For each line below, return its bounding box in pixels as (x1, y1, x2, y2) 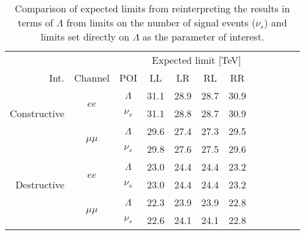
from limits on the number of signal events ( (66, 15, 256, 29)
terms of (18, 15, 53, 29)
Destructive (15, 177, 65, 191)
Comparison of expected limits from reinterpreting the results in (15, 1, 290, 15)
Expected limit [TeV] (152, 53, 241, 67)
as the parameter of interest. (142, 29, 265, 44)
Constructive (10, 106, 65, 120)
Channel (74, 71, 110, 85)
